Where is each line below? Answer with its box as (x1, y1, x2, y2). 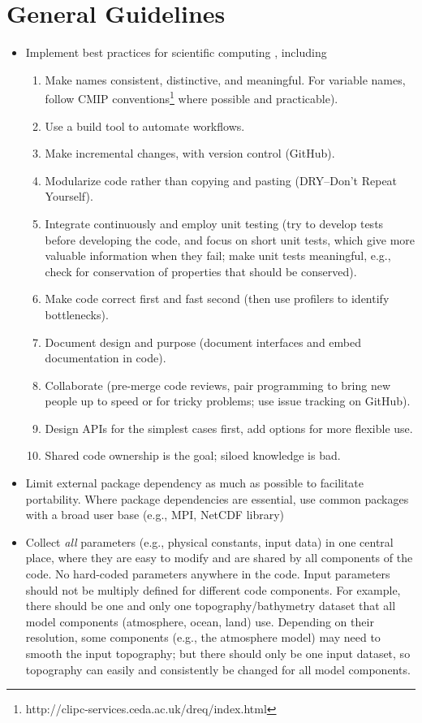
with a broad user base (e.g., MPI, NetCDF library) (25, 506, 285, 523)
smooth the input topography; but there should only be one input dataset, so (25, 645, 411, 661)
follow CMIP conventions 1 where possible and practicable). (45, 88, 338, 106)
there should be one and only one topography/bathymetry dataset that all (25, 597, 396, 614)
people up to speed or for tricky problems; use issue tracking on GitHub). (45, 392, 411, 409)
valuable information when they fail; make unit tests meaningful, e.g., (45, 247, 391, 264)
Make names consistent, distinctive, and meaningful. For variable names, (45, 71, 406, 88)
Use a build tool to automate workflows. (45, 117, 245, 134)
